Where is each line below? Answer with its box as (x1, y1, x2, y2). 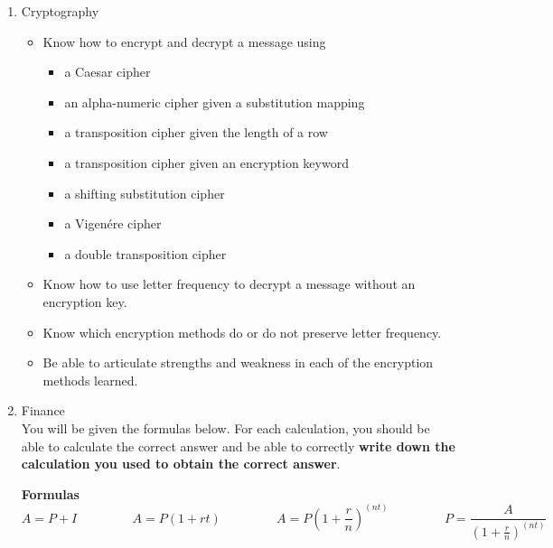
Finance (21, 401, 65, 420)
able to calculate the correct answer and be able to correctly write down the (21, 436, 455, 455)
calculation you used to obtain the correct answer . (21, 454, 341, 473)
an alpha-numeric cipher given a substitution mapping (64, 92, 365, 111)
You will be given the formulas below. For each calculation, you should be (21, 418, 430, 437)
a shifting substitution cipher (64, 183, 225, 202)
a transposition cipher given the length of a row (64, 123, 328, 142)
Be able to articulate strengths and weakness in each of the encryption (42, 353, 434, 372)
